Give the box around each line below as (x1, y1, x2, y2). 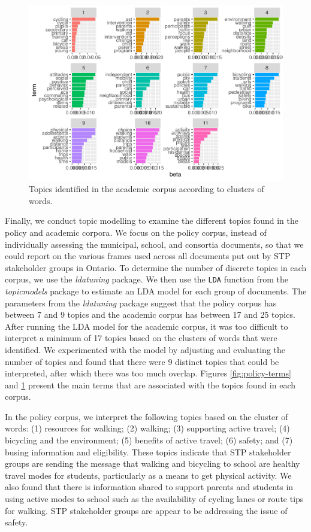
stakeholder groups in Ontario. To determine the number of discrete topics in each (5, 261, 307, 273)
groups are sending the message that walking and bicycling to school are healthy (5, 457, 300, 470)
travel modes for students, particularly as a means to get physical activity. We (5, 469, 292, 481)
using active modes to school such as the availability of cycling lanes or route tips (5, 493, 304, 505)
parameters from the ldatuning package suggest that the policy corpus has (5, 296, 277, 309)
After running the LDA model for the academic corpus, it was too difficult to (5, 320, 288, 332)
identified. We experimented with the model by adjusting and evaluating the (5, 343, 285, 355)
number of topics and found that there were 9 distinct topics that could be (5, 355, 279, 367)
